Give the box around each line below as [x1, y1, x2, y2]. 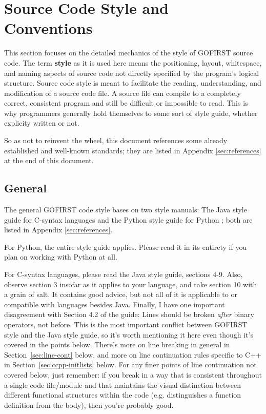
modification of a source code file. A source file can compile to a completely [4, 87, 241, 98]
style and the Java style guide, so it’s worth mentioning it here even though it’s [4, 329, 253, 340]
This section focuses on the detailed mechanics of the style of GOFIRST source [4, 47, 253, 58]
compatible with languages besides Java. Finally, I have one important [4, 299, 225, 309]
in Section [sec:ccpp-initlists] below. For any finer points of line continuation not [4, 359, 257, 370]
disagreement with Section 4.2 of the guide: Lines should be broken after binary [4, 309, 254, 320]
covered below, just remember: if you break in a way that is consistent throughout [4, 369, 262, 380]
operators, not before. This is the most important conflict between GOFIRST [4, 319, 248, 329]
